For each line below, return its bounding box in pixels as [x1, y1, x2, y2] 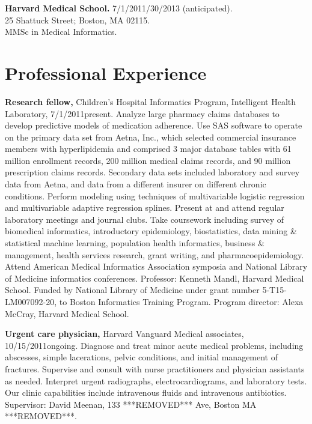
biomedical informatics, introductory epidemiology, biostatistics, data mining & [5, 225, 297, 237]
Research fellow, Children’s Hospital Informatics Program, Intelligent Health [5, 95, 296, 108]
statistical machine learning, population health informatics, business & [5, 237, 265, 249]
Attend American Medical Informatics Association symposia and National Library [5, 260, 308, 273]
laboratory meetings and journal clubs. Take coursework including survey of [5, 213, 284, 225]
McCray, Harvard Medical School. [5, 307, 129, 320]
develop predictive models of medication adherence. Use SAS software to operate [5, 119, 302, 132]
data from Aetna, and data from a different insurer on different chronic [5, 178, 266, 190]
